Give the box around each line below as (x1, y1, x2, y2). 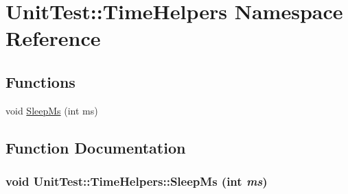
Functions (5, 71, 76, 92)
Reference (5, 24, 101, 52)
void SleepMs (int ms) (5, 103, 98, 117)
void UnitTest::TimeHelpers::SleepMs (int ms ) (5, 173, 268, 190)
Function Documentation (5, 136, 186, 158)
